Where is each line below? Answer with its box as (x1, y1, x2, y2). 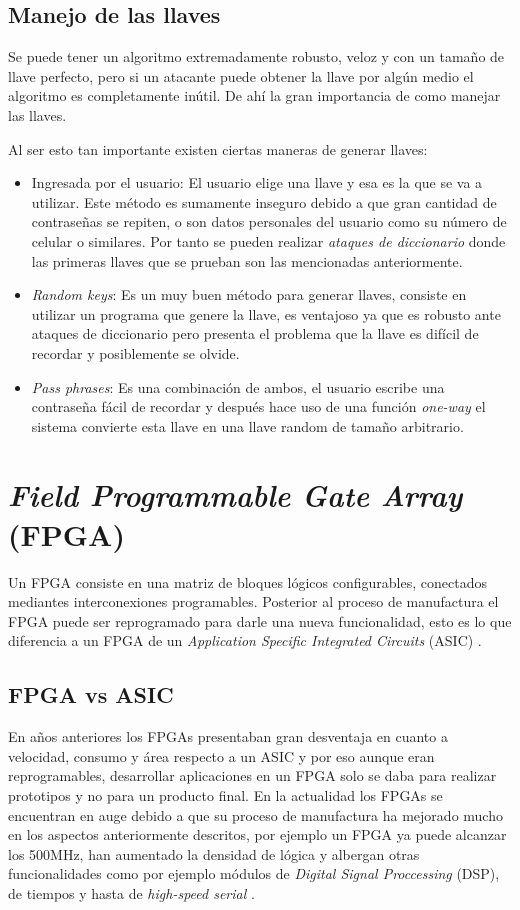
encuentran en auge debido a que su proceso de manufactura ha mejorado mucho (8, 804, 503, 825)
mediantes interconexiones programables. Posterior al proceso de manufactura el (8, 591, 499, 612)
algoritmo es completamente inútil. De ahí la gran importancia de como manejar (8, 85, 501, 106)
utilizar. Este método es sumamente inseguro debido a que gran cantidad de (31, 191, 497, 212)
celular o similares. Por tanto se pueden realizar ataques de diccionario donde (31, 230, 506, 251)
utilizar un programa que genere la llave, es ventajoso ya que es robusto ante (31, 303, 501, 324)
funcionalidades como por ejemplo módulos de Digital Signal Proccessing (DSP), (8, 863, 500, 884)
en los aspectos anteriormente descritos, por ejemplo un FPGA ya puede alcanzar (8, 824, 507, 845)
